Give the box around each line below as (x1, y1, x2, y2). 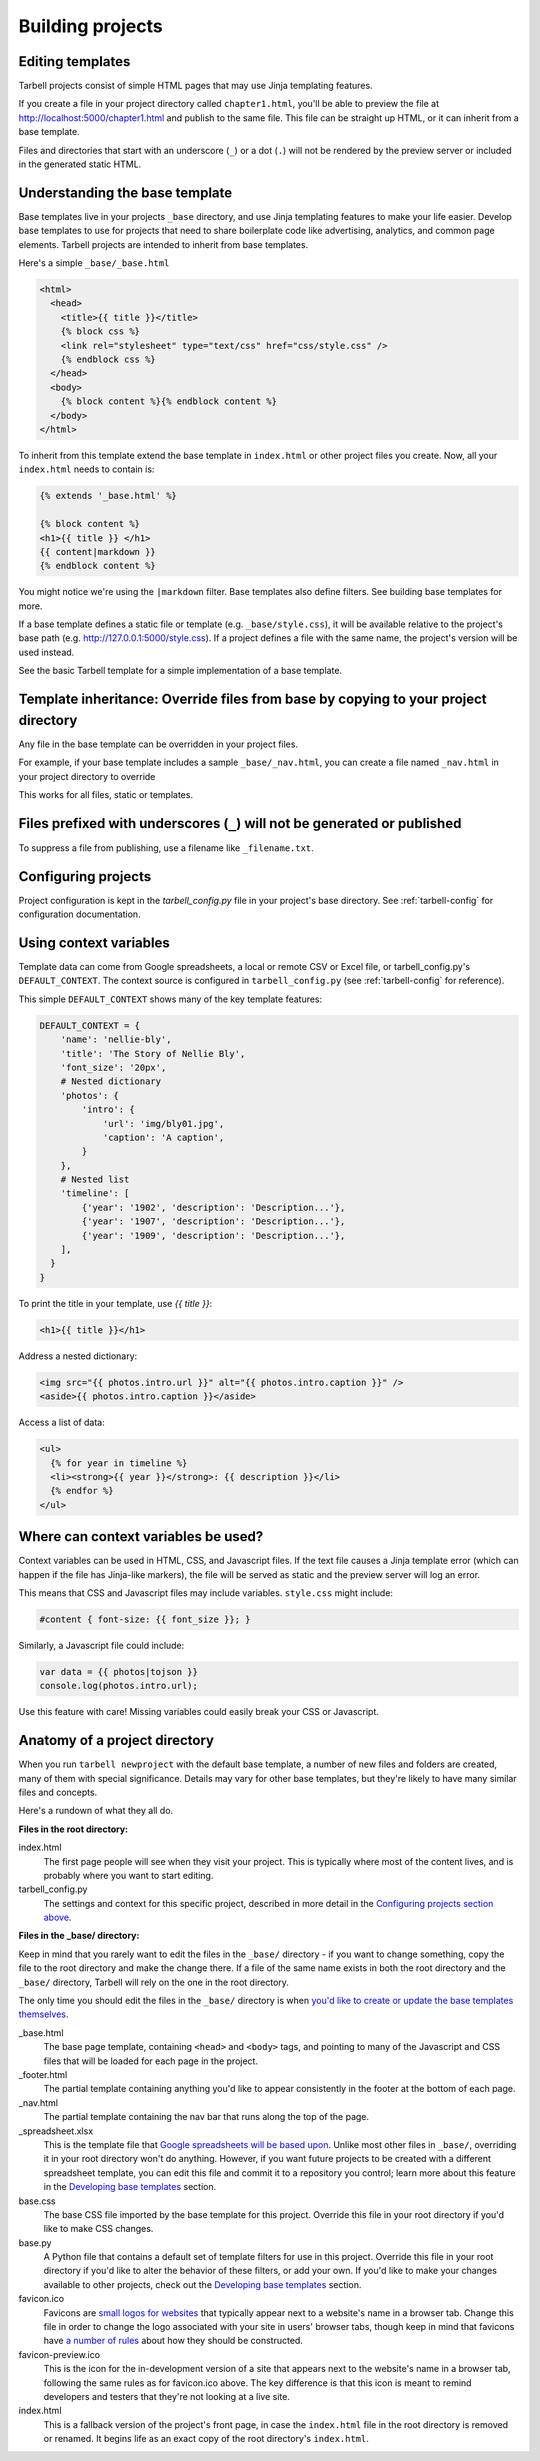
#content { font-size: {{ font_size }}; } (39, 1613, 251, 1625)
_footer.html (18, 2069, 68, 2080)
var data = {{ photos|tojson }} (39, 1666, 199, 1677)
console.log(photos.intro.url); (39, 1680, 199, 1692)
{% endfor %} (50, 1485, 114, 1497)
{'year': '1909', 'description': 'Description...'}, (81, 1230, 346, 1241)
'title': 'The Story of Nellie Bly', (60, 1048, 246, 1059)
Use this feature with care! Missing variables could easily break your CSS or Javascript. (18, 1706, 380, 1718)
